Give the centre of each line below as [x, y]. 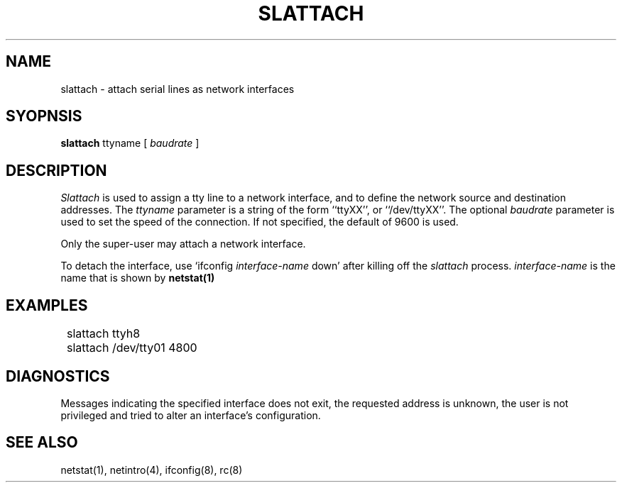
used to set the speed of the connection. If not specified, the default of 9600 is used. [260, 222]
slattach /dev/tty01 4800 [132, 348]
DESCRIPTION [56, 170]
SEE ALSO [42, 443]
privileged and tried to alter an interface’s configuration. [191, 415]
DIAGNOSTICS [58, 376]
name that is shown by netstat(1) [138, 278]
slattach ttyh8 [104, 334]
